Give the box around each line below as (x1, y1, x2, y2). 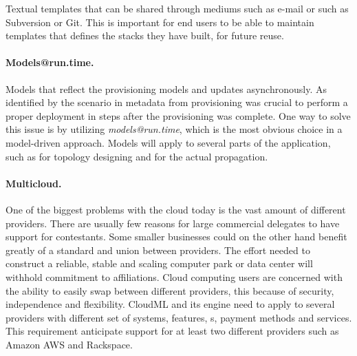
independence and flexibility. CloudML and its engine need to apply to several (6, 297, 335, 311)
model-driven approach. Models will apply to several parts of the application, (6, 135, 331, 149)
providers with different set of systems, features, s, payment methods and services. (6, 310, 352, 324)
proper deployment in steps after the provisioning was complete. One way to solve (6, 108, 351, 123)
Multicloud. (6, 176, 62, 190)
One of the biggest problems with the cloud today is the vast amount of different (6, 202, 346, 216)
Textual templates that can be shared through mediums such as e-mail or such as (6, 1, 349, 15)
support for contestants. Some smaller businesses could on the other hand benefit (6, 229, 347, 244)
